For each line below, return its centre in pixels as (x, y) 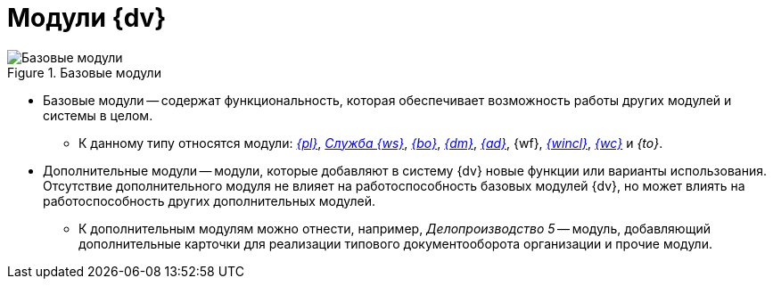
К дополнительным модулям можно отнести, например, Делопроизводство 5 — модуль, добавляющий (395, 228)
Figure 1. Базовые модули (84, 72)
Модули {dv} (87, 18)
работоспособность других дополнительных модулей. (210, 200)
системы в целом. (98, 115)
